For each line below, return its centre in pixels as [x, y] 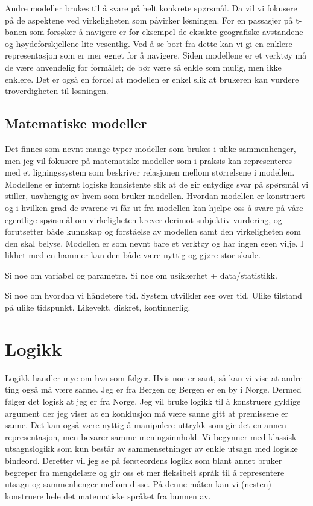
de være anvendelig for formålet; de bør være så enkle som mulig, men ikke [143, 67]
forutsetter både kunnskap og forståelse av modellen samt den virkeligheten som [153, 231]
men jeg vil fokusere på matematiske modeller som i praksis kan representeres [148, 160]
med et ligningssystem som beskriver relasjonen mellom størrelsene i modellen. [150, 172]
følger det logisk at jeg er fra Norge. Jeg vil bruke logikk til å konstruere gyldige [153, 401]
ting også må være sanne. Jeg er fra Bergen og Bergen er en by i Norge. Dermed [153, 389]
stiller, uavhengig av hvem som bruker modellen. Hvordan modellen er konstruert [155, 196]
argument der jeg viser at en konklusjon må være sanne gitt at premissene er [147, 413]
